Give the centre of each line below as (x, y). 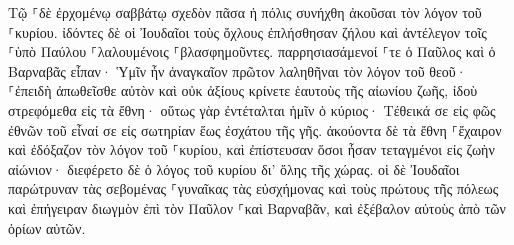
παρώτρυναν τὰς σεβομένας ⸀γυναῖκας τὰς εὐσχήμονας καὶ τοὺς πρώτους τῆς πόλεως (253, 188)
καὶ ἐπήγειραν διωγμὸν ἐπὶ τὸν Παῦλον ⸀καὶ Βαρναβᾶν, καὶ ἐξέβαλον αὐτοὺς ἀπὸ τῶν (257, 207)
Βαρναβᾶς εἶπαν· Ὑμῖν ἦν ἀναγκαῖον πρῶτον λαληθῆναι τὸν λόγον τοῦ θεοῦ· (237, 70)
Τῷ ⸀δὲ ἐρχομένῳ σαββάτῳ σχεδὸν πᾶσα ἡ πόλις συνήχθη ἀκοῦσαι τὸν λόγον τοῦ (245, 12)
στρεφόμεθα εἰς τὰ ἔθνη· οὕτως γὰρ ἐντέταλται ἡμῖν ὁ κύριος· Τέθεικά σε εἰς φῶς (252, 109)
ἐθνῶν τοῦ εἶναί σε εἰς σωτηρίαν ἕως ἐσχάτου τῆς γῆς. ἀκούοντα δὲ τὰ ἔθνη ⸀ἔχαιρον (255, 129)
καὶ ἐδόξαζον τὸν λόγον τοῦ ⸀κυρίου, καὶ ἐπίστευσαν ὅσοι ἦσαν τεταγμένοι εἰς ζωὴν (251, 149)
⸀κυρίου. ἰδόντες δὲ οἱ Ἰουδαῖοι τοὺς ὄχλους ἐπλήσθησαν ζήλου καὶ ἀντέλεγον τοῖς (247, 31)
